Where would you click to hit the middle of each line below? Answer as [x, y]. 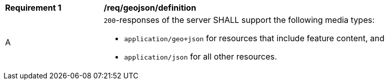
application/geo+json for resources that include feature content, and [255, 38]
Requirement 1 [33, 8]
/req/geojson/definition [150, 8]
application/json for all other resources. [201, 57]
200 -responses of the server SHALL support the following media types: [239, 20]
